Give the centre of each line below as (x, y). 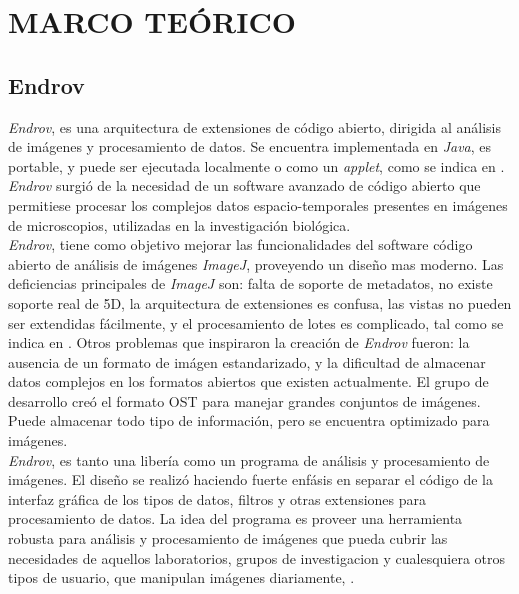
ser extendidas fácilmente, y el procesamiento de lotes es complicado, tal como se (256, 322)
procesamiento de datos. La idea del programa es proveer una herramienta (235, 518)
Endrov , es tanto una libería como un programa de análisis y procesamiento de (249, 459)
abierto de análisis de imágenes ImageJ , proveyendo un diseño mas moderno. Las (256, 263)
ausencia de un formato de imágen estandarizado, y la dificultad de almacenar (247, 361)
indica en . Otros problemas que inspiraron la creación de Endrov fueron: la (239, 342)
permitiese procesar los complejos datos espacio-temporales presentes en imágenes (258, 204)
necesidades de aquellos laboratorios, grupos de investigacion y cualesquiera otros (257, 557)
